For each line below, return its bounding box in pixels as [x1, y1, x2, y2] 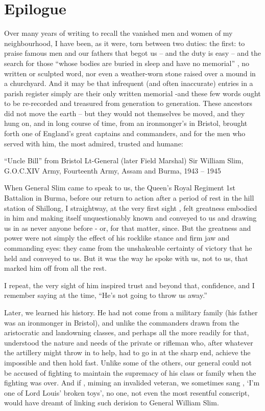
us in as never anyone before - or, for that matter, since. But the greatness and [4, 222, 251, 233]
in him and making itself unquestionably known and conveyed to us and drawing [4, 212, 257, 223]
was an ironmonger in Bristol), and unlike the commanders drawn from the [4, 317, 239, 328]
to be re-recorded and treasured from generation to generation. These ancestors [4, 98, 252, 109]
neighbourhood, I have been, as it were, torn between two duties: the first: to [4, 37, 245, 48]
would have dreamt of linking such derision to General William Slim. [4, 397, 219, 408]
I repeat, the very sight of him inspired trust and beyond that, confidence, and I [4, 279, 255, 290]
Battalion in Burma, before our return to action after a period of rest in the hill [4, 192, 254, 203]
